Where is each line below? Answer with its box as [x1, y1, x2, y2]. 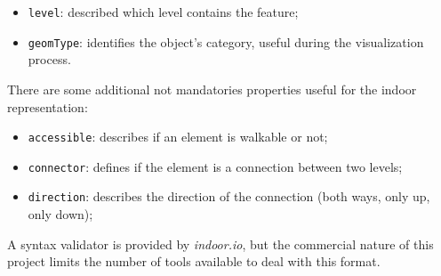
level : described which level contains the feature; [28, 3, 299, 20]
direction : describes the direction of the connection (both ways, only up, [28, 187, 430, 206]
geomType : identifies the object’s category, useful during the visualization [28, 32, 424, 51]
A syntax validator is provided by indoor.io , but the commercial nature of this [7, 234, 434, 253]
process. [28, 50, 71, 69]
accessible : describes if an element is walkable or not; [28, 127, 328, 146]
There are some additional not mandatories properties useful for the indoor [7, 79, 417, 98]
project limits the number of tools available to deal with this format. [7, 252, 381, 271]
